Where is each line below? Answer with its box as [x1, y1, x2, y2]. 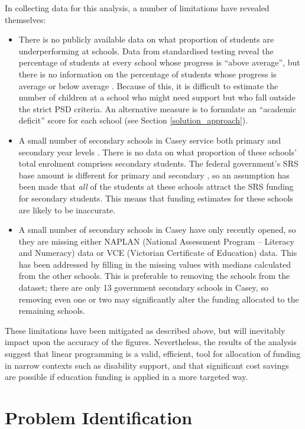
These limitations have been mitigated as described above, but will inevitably [5, 324, 285, 336]
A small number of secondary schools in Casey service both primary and [18, 134, 281, 146]
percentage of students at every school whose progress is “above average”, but [18, 56, 300, 69]
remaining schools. [18, 304, 85, 317]
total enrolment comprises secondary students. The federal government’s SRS [18, 157, 298, 170]
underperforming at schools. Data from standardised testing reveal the [18, 44, 274, 57]
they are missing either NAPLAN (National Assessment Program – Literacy [18, 235, 294, 247]
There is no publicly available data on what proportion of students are [18, 33, 274, 45]
